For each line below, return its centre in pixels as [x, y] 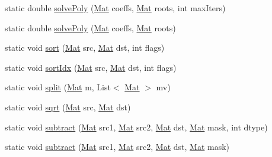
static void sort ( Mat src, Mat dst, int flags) [85, 48]
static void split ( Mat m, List [58, 87]
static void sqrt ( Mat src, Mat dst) [68, 107]
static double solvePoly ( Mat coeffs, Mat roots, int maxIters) [115, 8]
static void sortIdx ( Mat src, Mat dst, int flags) [91, 67]
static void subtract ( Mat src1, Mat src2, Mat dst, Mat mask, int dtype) [136, 127]
